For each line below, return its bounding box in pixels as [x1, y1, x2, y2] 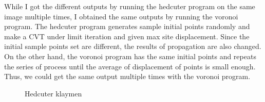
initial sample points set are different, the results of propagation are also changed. [4, 41, 261, 52]
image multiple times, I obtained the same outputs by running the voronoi [4, 11, 238, 21]
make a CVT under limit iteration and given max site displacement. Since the [4, 31, 250, 41]
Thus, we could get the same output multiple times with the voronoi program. [4, 71, 251, 82]
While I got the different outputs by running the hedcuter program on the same [4, 1, 255, 11]
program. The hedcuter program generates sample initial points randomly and [4, 21, 250, 32]
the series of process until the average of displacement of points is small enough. [4, 61, 256, 71]
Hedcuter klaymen [25, 88, 82, 98]
